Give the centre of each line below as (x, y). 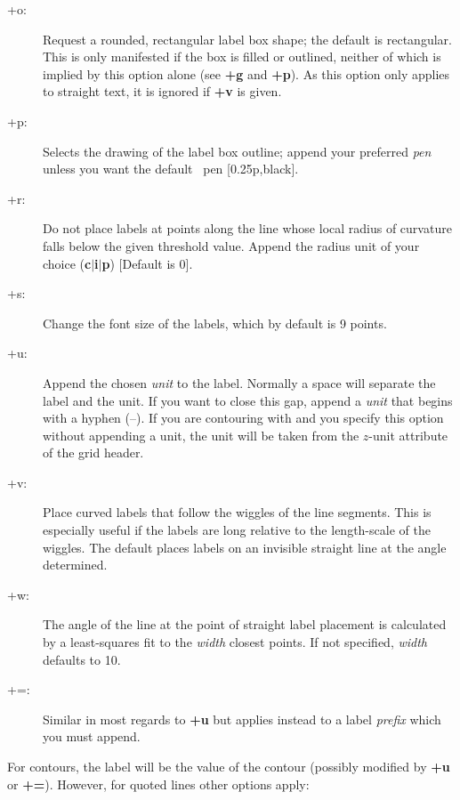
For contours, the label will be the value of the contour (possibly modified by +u (229, 766)
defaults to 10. (82, 659)
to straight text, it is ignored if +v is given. (162, 91)
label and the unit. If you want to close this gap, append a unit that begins (248, 400)
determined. (75, 565)
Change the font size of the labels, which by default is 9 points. (215, 323)
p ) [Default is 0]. (147, 263)
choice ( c (67, 263)
